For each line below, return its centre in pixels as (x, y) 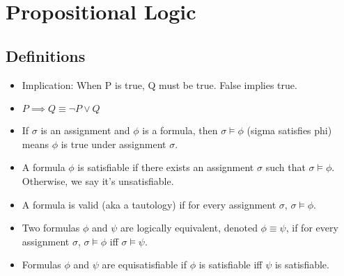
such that (286, 167)
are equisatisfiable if (144, 265)
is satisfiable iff (230, 265)
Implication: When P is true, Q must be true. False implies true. (159, 84)
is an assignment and (85, 130)
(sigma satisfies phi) (289, 130)
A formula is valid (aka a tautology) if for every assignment (149, 204)
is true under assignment (114, 144)
